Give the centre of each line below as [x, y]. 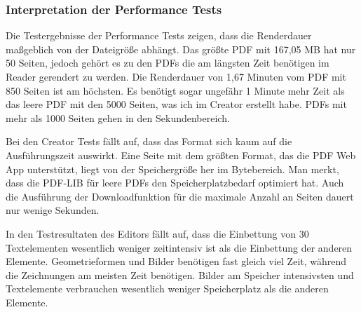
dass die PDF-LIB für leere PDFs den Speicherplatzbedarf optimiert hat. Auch [175, 183]
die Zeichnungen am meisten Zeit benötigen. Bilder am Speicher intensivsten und [180, 274]
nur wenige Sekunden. [53, 210]
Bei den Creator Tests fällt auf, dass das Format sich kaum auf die [149, 141]
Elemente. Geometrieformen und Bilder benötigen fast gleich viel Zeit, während [176, 261]
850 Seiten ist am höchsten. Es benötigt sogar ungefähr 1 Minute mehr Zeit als [175, 90]
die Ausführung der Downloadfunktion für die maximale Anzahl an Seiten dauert [180, 196]
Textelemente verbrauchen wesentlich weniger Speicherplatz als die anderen [167, 289]
